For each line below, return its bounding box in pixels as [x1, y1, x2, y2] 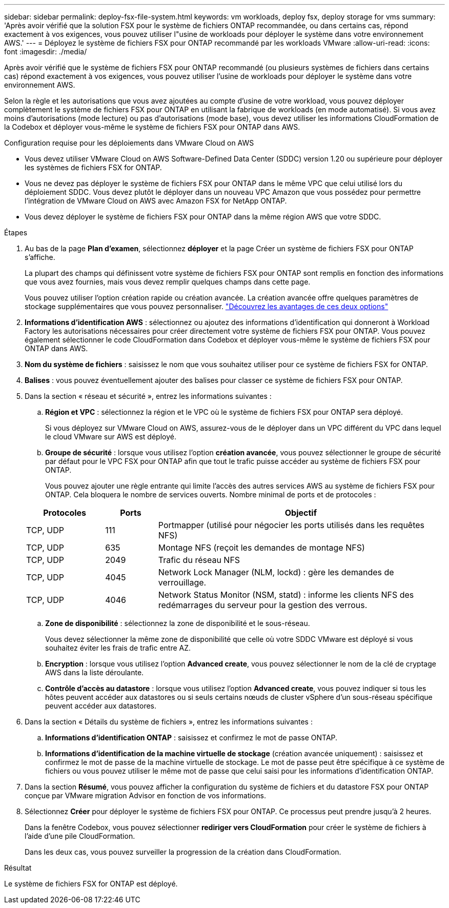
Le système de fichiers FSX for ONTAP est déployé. [4, 879, 178, 888]
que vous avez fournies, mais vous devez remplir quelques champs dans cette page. [25, 277, 311, 286]
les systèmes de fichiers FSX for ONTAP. [25, 163, 162, 172]
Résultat [4, 863, 32, 872]
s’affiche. [25, 253, 55, 261]
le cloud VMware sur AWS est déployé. [45, 432, 176, 441]
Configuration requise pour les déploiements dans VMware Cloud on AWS [4, 138, 254, 147]
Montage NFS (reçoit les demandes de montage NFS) [158, 542, 365, 553]
